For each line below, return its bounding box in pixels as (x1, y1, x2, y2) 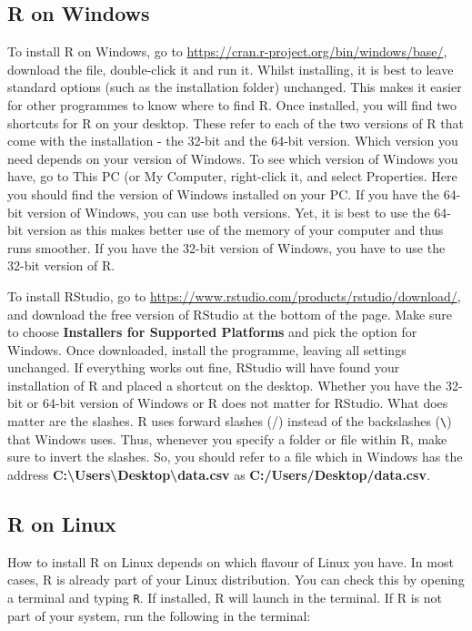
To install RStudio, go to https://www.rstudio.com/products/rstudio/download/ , (7, 286, 461, 305)
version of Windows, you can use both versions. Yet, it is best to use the (26, 202, 430, 221)
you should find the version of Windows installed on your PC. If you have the (7, 184, 440, 203)
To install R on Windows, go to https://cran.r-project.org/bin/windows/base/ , (7, 42, 447, 61)
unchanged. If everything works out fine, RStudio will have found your (7, 358, 400, 377)
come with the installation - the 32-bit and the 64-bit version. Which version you (7, 131, 458, 150)
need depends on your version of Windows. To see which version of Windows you (7, 148, 458, 168)
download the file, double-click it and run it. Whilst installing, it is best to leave (7, 59, 454, 78)
